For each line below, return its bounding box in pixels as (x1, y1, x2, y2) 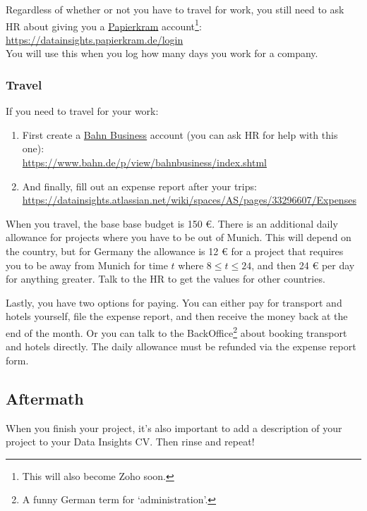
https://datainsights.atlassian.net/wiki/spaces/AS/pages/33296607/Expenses (22, 192, 356, 207)
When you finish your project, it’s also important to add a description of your (6, 420, 342, 435)
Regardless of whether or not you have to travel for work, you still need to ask (6, 2, 344, 16)
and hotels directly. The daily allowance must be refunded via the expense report (6, 339, 356, 354)
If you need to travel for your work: (6, 104, 159, 118)
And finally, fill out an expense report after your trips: (22, 178, 257, 193)
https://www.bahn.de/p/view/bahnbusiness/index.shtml (22, 155, 267, 170)
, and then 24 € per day (251, 257, 355, 272)
